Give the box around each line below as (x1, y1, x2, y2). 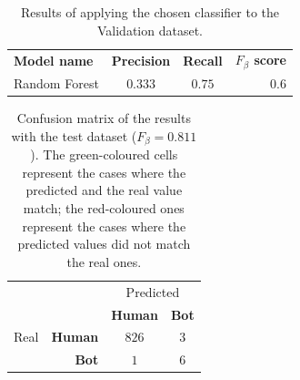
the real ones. (66, 252, 142, 271)
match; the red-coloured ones (23, 199, 185, 218)
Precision (111, 50, 171, 69)
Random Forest (14, 74, 99, 93)
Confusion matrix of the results (16, 108, 191, 128)
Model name (14, 50, 94, 69)
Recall (183, 50, 223, 69)
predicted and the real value (25, 180, 183, 200)
